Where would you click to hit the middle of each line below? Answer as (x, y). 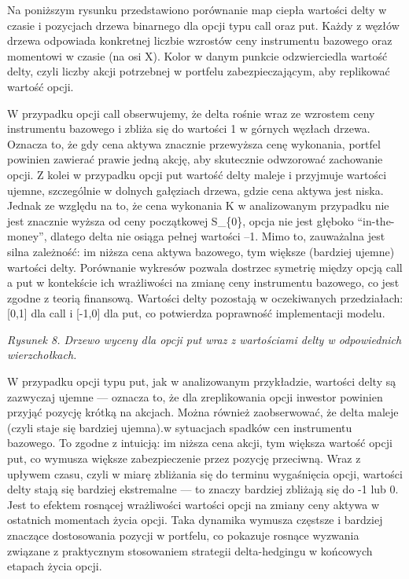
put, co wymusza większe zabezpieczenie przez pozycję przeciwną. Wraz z (184, 458)
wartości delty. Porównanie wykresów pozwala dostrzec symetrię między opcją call (205, 267)
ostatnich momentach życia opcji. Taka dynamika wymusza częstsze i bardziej (195, 520)
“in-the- (376, 220)
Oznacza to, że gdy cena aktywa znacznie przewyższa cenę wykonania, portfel (194, 143)
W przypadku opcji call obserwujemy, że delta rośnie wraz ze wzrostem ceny (191, 113)
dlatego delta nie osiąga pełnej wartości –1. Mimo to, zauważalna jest (218, 236)
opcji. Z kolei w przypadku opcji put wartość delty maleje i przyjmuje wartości (197, 174)
